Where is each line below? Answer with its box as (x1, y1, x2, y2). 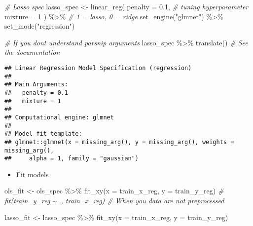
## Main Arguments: (4, 81, 68, 88)
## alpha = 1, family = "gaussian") (4, 155, 139, 162)
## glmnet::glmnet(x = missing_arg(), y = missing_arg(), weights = (4, 138, 234, 146)
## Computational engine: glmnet (4, 113, 114, 121)
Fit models (16, 169, 49, 179)
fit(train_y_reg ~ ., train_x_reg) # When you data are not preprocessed (4, 195, 224, 206)
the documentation (4, 47, 60, 57)
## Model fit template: (4, 130, 82, 138)
